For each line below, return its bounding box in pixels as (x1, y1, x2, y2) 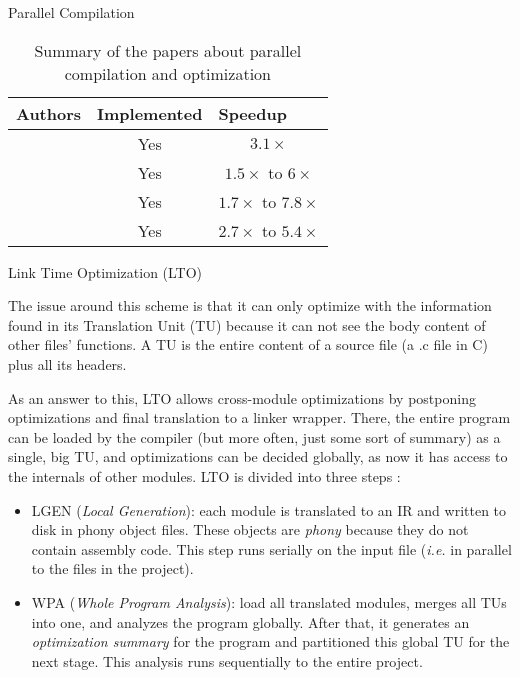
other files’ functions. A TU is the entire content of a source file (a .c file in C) (8, 334, 488, 355)
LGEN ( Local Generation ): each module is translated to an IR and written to (31, 499, 507, 520)
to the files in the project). (31, 558, 194, 579)
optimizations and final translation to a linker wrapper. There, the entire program (8, 407, 511, 428)
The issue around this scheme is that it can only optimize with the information (8, 295, 492, 316)
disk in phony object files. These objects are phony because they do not (31, 519, 469, 540)
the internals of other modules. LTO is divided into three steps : (8, 465, 401, 486)
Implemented (97, 101, 203, 125)
